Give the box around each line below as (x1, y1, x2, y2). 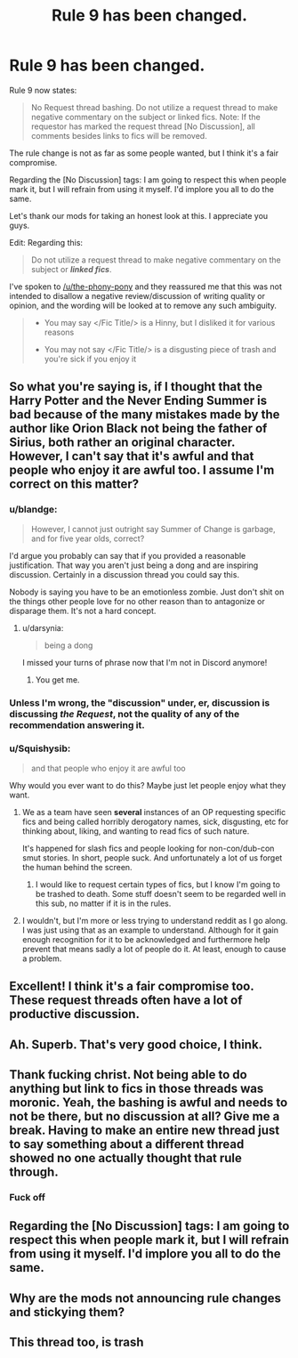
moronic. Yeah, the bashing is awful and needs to (9, 1095, 288, 1111)
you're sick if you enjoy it (44, 353, 137, 364)
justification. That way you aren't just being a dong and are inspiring (9, 560, 259, 570)
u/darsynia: (21, 622, 64, 633)
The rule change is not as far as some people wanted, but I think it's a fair (9, 148, 278, 158)
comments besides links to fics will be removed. (30, 130, 207, 141)
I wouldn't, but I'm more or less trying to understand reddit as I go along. (21, 915, 288, 926)
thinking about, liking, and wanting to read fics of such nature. (21, 825, 250, 837)
